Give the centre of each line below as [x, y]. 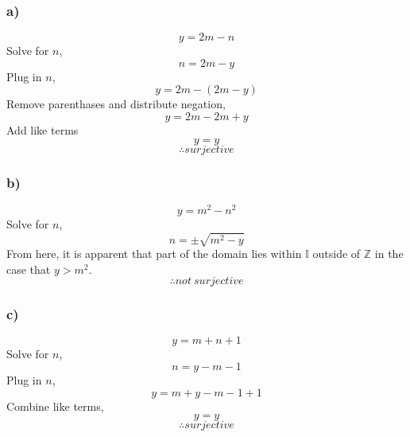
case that [29, 269]
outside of [337, 254]
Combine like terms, [55, 406]
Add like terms [43, 130]
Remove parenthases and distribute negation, [116, 104]
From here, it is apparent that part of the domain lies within [154, 254]
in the [389, 254]
